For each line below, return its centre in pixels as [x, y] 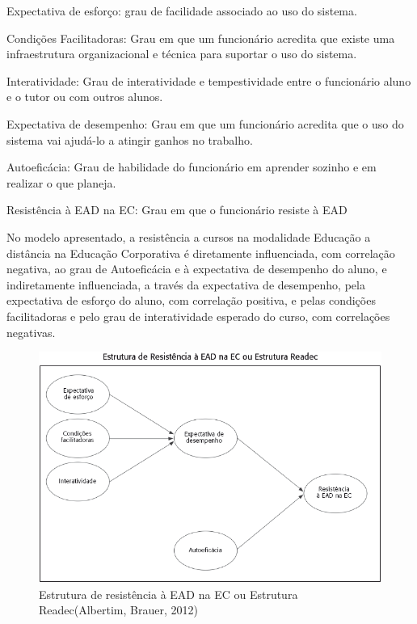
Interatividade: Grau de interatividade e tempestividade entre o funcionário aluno [209, 80]
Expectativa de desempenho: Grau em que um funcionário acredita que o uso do [205, 123]
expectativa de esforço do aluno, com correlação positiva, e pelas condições [191, 300]
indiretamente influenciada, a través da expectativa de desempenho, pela [186, 284]
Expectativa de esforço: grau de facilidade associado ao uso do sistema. [182, 11]
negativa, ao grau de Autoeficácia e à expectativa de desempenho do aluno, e [197, 269]
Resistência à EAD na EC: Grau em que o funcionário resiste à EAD [177, 210]
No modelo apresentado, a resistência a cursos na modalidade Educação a [189, 236]
